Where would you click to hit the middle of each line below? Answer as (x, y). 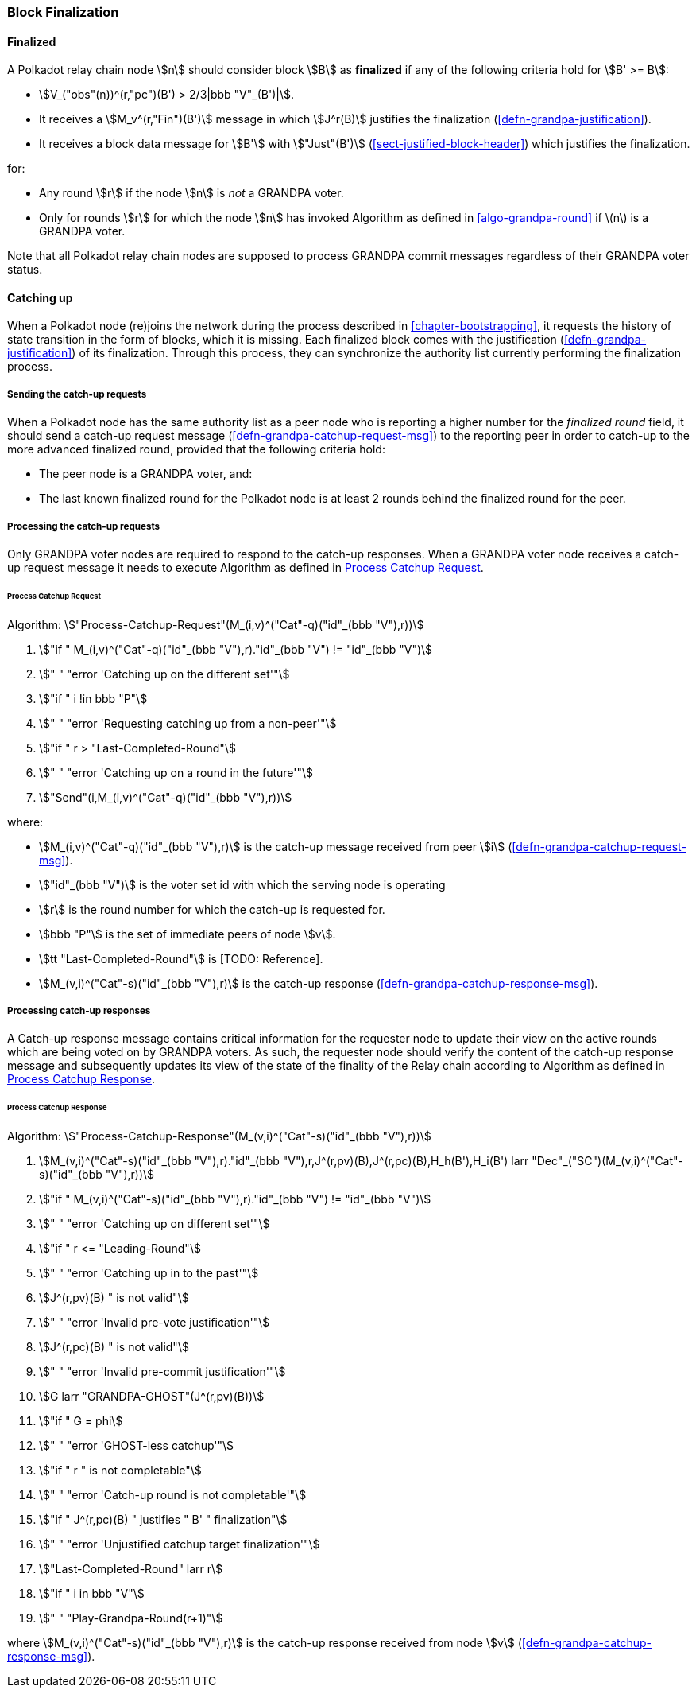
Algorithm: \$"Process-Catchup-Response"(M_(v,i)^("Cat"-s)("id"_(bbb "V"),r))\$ (219, 1136)
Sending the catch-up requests (77, 394)
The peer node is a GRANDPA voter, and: (146, 474)
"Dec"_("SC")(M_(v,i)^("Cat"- (608, 1161)
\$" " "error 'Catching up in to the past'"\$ (149, 1273)
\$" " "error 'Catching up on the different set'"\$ (164, 674)
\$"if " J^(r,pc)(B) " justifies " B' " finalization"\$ (163, 1520)
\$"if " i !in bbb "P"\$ (93, 698)
